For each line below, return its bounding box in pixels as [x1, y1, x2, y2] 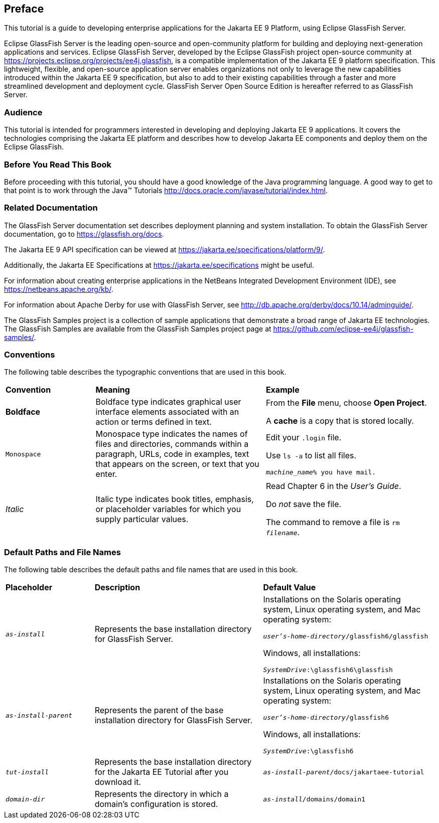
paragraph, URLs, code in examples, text [95, 449, 249, 459]
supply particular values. [95, 514, 189, 525]
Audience [4, 107, 43, 117]
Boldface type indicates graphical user [95, 397, 241, 407]
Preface [4, 3, 44, 15]
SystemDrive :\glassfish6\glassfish [263, 666, 393, 674]
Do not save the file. [265, 499, 342, 510]
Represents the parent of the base [94, 705, 224, 716]
